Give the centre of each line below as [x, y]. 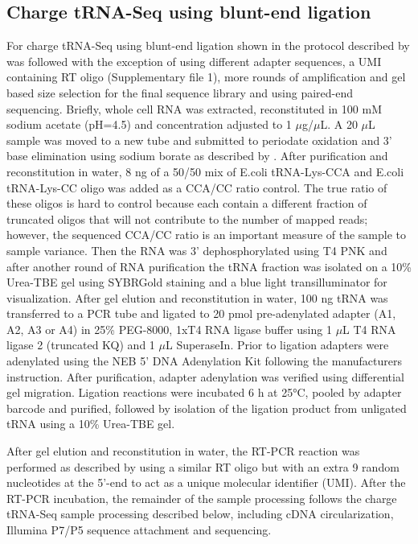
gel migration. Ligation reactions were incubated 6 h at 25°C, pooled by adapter [204, 392]
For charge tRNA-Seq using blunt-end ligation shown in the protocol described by [208, 45]
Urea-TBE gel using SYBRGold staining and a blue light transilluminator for [197, 282]
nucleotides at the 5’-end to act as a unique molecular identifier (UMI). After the [206, 482]
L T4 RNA [369, 329]
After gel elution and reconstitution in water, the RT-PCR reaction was [183, 451]
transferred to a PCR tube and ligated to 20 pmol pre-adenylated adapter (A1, [201, 313]
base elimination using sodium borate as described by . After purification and [197, 156]
